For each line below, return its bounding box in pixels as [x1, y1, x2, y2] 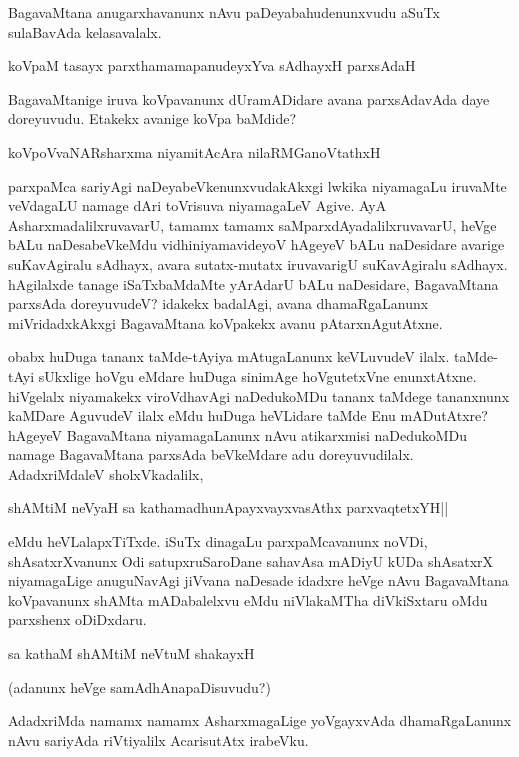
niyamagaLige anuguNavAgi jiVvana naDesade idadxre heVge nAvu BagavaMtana [8, 570, 509, 591]
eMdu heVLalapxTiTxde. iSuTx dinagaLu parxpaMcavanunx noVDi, [8, 531, 428, 552]
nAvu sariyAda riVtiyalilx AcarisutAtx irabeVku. [8, 729, 309, 750]
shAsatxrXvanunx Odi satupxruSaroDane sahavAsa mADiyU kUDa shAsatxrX [8, 550, 494, 571]
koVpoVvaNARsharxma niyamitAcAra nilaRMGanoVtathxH [8, 141, 381, 162]
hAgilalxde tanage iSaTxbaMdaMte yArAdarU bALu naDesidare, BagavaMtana [8, 273, 499, 294]
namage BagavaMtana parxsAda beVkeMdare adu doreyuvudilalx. [8, 444, 414, 465]
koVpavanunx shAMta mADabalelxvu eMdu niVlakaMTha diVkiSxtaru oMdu [8, 589, 488, 610]
